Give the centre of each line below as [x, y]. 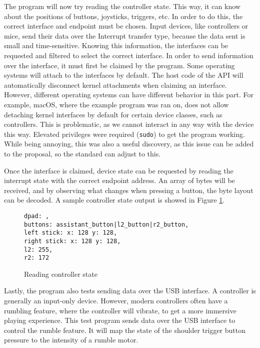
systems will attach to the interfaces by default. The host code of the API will [124, 75]
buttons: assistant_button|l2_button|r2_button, [106, 224]
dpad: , [37, 216]
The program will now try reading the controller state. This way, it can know [122, 6]
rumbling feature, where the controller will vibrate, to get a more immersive [120, 310]
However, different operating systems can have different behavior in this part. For [129, 95]
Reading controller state [61, 274]
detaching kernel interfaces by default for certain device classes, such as [113, 114]
